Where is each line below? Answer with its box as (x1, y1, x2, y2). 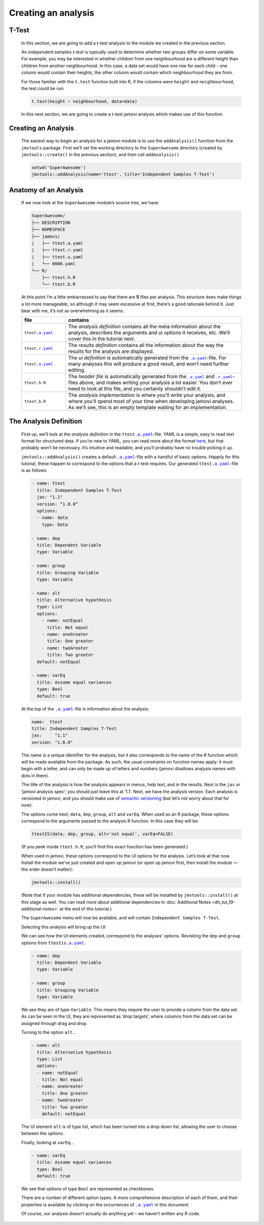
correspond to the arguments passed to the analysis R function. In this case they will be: (21, 818, 199, 824)
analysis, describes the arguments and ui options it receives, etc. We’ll (68, 329, 230, 336)
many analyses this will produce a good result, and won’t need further (68, 361, 229, 367)
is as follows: (21, 467, 47, 473)
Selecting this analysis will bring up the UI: (21, 924, 107, 930)
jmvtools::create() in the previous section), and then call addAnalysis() (21, 152, 179, 158)
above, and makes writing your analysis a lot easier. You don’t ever (79, 379, 233, 386)
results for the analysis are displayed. (68, 348, 154, 355)
